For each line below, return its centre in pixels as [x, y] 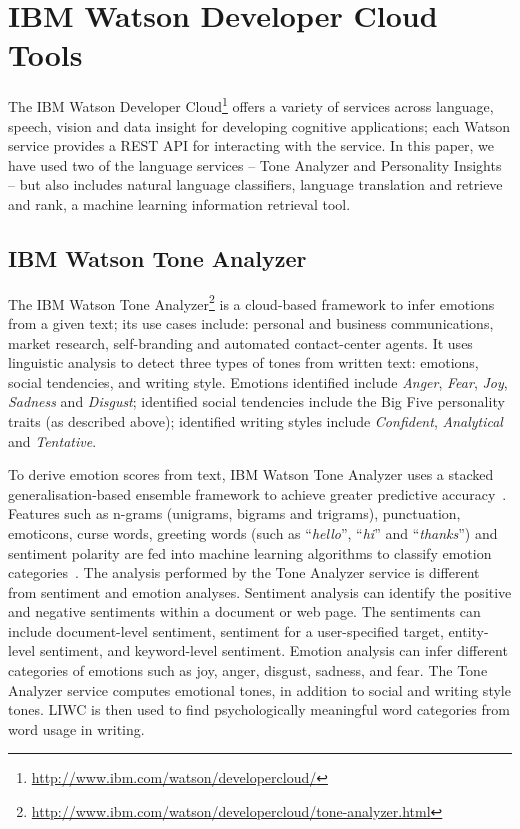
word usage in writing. [76, 728]
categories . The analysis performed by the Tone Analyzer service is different [244, 572]
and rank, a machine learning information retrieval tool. [179, 203]
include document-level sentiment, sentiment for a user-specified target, [226, 630]
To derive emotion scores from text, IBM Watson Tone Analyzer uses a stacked [251, 474]
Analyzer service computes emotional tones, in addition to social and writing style [259, 689]
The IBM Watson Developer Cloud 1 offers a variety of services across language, [251, 104]
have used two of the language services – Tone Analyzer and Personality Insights [255, 164]
